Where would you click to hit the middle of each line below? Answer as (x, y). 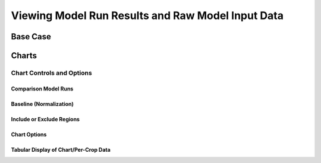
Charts (24, 56)
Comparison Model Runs (42, 89)
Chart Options (29, 134)
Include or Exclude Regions (45, 119)
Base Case (31, 37)
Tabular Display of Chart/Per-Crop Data (61, 149)
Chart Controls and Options (51, 73)
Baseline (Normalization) (43, 104)
